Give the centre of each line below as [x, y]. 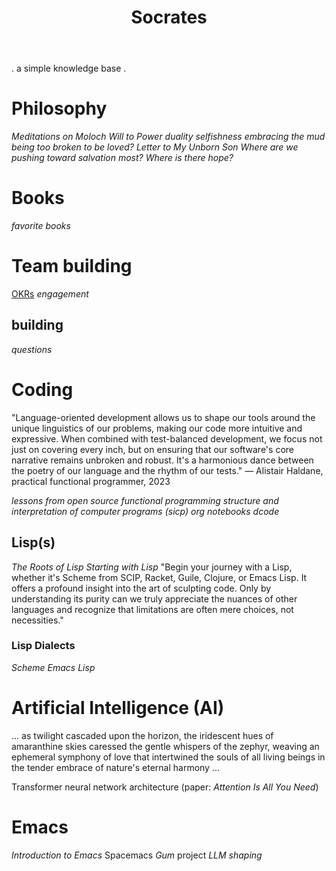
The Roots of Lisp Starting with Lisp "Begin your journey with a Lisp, [152, 567]
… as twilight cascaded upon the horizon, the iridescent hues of [142, 735]
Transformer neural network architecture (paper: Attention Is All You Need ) [165, 787]
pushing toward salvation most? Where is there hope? [122, 158]
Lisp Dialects [43, 646]
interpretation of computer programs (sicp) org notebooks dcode [145, 511]
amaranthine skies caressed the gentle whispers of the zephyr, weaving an [165, 746]
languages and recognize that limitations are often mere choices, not [152, 609]
